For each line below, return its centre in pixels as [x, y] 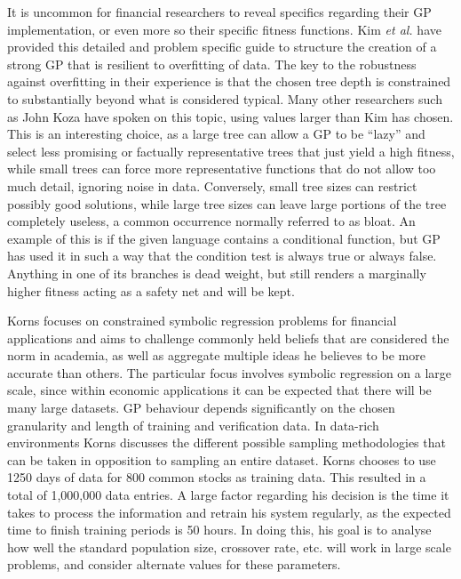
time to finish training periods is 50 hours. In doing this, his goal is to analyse [219, 530]
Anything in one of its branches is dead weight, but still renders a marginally [217, 273]
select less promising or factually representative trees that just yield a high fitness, [231, 151]
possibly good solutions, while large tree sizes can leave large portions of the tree [227, 203]
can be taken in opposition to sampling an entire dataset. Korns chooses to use [222, 459]
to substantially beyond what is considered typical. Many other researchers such [225, 98]
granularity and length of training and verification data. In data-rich [193, 425]
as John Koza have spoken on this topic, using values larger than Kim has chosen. [230, 116]
